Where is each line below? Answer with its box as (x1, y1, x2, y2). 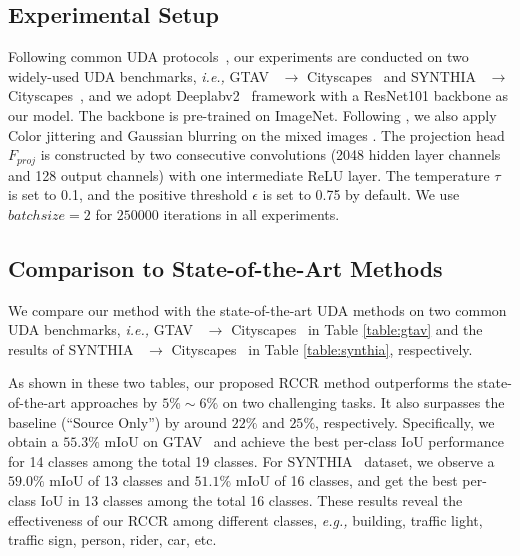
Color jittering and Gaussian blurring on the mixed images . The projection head (8, 124, 505, 145)
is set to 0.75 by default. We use (262, 184, 460, 205)
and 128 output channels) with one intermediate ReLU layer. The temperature (8, 164, 490, 185)
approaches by (70, 391, 158, 412)
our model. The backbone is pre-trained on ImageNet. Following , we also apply (8, 104, 497, 125)
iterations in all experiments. (163, 203, 340, 224)
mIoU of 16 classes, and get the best (235, 470, 458, 491)
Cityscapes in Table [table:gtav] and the (231, 319, 483, 340)
